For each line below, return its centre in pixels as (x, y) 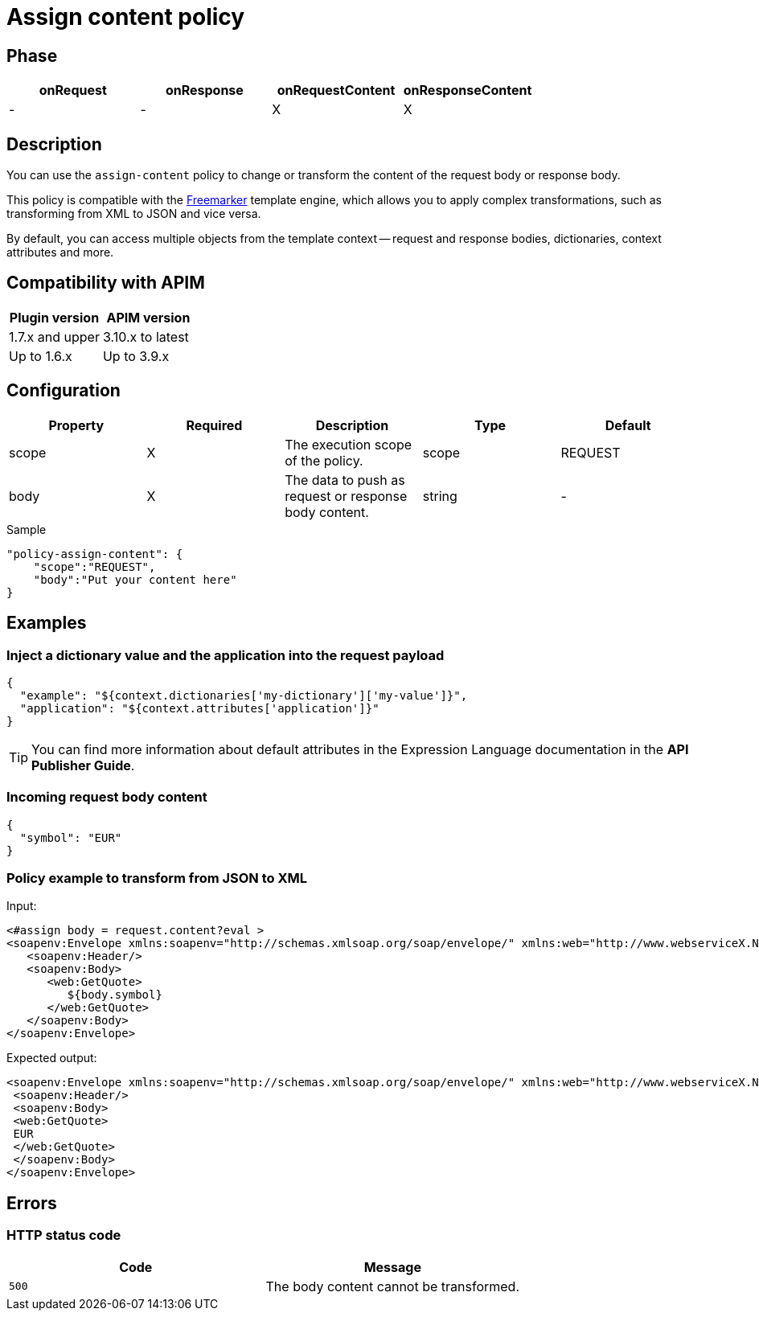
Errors (32, 1203)
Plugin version (54, 317)
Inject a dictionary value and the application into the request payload (226, 655)
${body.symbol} (115, 995)
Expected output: (52, 1058)
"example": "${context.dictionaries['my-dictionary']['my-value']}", (244, 695)
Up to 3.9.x (136, 356)
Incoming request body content (107, 797)
